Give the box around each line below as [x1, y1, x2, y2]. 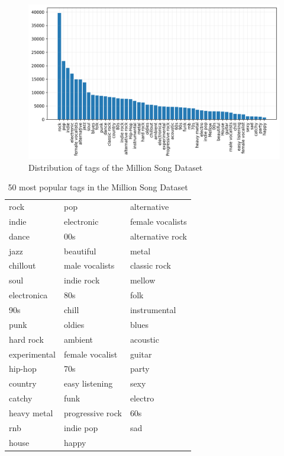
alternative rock [130, 229, 188, 242]
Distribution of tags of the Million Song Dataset [28, 161, 203, 173]
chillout [9, 259, 36, 272]
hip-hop [9, 362, 37, 375]
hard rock [9, 333, 44, 345]
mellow [130, 274, 156, 286]
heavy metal [9, 406, 53, 419]
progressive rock [64, 406, 122, 419]
